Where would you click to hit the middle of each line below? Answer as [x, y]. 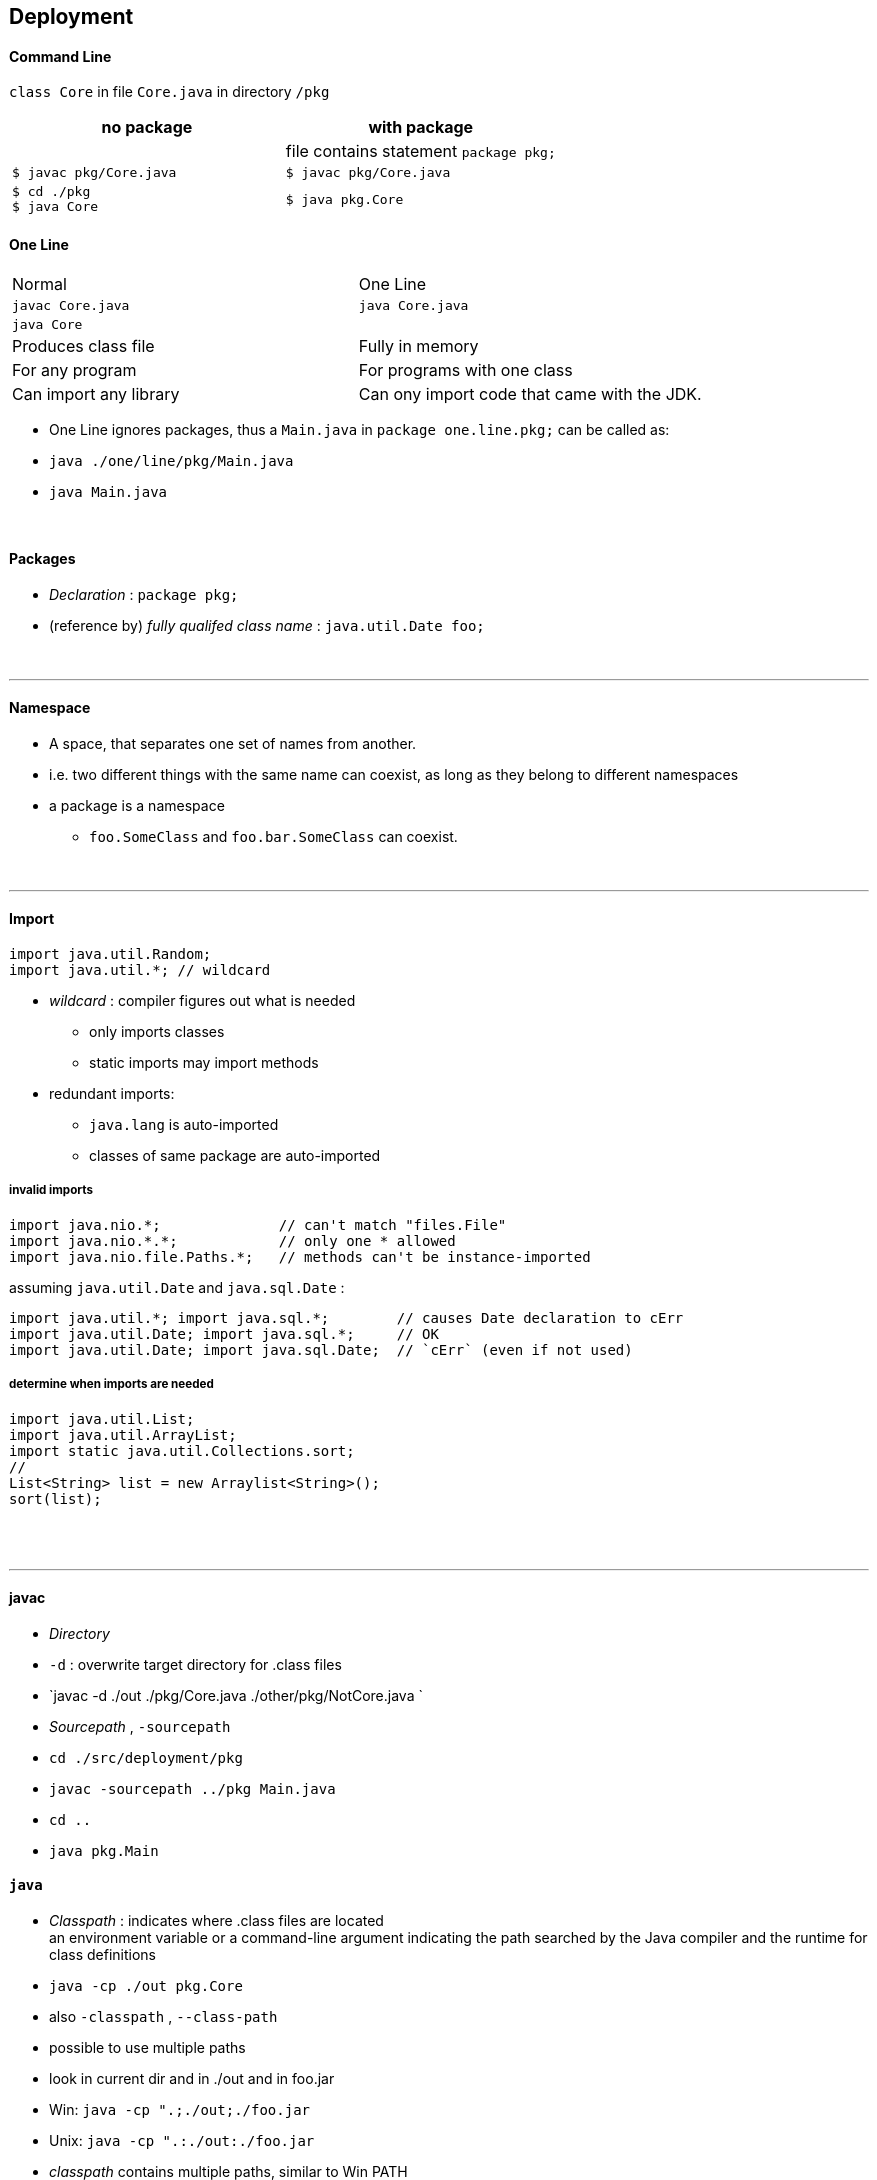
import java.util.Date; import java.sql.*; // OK [224, 1333]
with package [421, 127]
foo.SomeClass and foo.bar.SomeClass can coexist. [273, 836]
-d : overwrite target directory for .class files [195, 1664]
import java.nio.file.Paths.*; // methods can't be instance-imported [300, 1256]
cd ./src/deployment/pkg [146, 1757]
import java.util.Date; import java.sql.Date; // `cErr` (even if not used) [321, 1349]
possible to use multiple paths [147, 2048]
